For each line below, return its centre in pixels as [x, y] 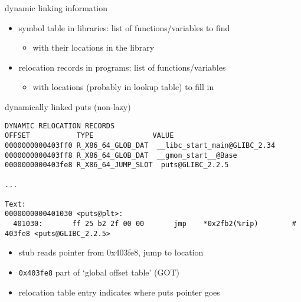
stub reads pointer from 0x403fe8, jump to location [111, 252]
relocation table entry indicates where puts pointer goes [119, 292]
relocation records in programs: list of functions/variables [122, 67]
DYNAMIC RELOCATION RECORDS [60, 126]
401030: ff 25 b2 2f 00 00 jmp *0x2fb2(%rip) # [155, 224]
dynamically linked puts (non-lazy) [68, 106]
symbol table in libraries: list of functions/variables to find [124, 27]
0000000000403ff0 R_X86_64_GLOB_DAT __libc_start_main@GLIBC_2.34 [140, 145]
